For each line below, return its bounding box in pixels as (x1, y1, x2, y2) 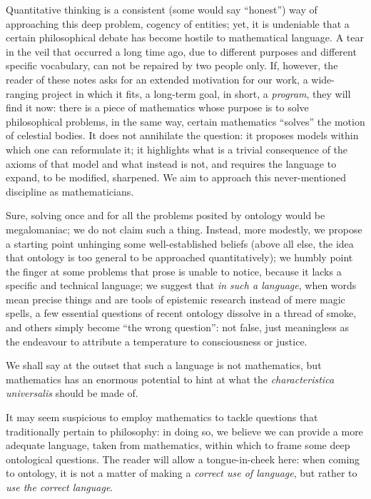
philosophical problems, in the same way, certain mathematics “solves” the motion (6, 114, 365, 128)
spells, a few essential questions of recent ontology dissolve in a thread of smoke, (6, 306, 357, 321)
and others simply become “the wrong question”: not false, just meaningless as (6, 320, 349, 335)
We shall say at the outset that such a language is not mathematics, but (6, 358, 322, 373)
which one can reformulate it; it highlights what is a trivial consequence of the (6, 141, 348, 156)
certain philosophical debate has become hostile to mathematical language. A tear (6, 30, 364, 45)
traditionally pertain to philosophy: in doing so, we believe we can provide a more (6, 423, 363, 438)
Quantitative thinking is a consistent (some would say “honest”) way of (6, 2, 317, 16)
